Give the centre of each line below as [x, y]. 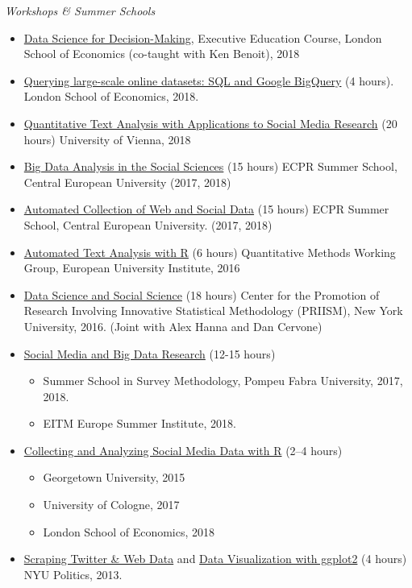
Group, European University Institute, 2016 [132, 268]
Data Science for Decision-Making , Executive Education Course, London [203, 37]
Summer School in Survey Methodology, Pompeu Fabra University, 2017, [223, 381]
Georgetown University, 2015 [114, 477]
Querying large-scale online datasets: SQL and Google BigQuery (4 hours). [209, 80]
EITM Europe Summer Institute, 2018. [139, 423]
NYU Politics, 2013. [73, 574]
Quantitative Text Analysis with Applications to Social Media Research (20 [210, 123]
